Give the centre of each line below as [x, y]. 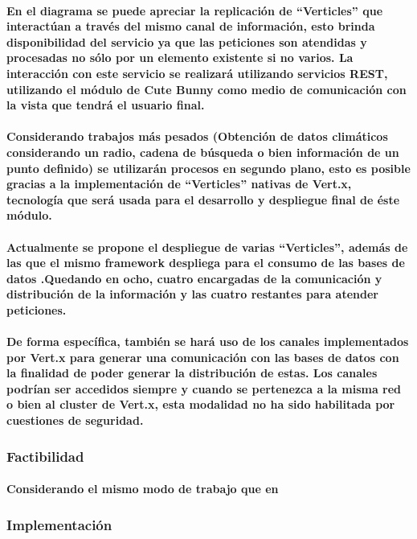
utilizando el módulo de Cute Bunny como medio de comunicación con [206, 89]
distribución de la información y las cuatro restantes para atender [192, 294]
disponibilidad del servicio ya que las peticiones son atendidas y [187, 41]
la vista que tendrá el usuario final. [106, 105]
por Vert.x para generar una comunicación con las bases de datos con [203, 357]
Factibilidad [45, 456]
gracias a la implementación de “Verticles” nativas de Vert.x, [179, 184]
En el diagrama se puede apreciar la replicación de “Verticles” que [195, 10]
